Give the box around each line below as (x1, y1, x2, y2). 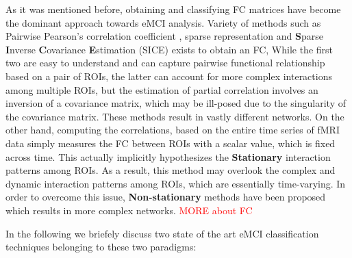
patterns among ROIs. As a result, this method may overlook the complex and (5, 163, 336, 177)
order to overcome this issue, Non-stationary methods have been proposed (5, 190, 326, 204)
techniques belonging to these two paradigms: (5, 240, 197, 254)
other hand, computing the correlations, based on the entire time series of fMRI (5, 122, 340, 137)
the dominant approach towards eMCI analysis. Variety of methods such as (5, 15, 321, 29)
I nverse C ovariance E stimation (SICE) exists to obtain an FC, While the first (5, 42, 334, 56)
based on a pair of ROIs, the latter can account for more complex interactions (5, 68, 332, 83)
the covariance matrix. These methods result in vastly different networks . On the (5, 109, 344, 123)
